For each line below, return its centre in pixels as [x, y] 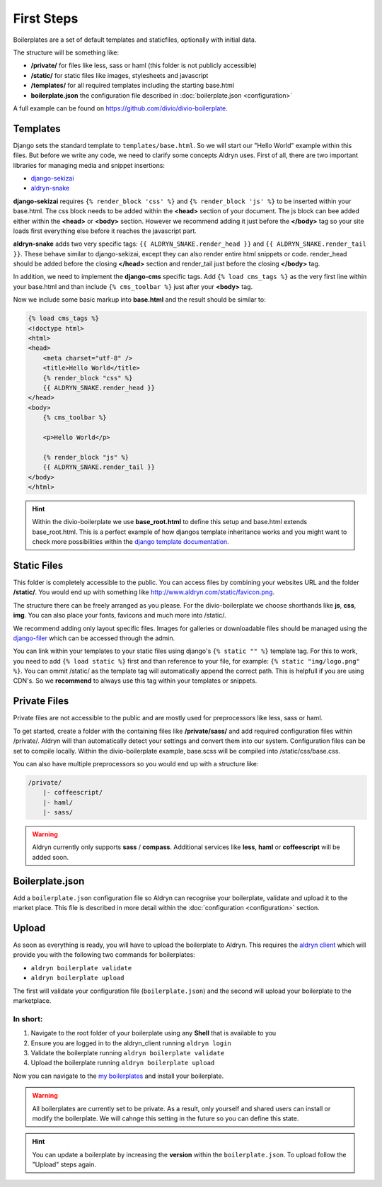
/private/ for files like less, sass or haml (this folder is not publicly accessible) [144, 66]
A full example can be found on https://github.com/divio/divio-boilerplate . [120, 108]
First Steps [46, 18]
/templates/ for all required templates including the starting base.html [133, 86]
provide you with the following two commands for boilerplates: [104, 955]
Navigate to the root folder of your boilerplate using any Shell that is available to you [154, 1033]
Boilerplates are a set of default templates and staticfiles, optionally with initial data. [135, 40]
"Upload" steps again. [64, 1164]
